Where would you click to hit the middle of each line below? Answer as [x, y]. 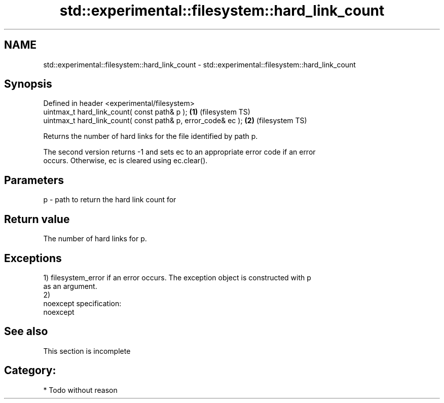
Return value [37, 219]
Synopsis [28, 84]
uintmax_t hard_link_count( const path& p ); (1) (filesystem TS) [147, 112]
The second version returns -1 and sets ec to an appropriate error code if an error [179, 152]
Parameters [34, 180]
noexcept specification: [82, 303]
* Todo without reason [80, 390]
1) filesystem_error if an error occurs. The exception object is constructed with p [177, 277]
